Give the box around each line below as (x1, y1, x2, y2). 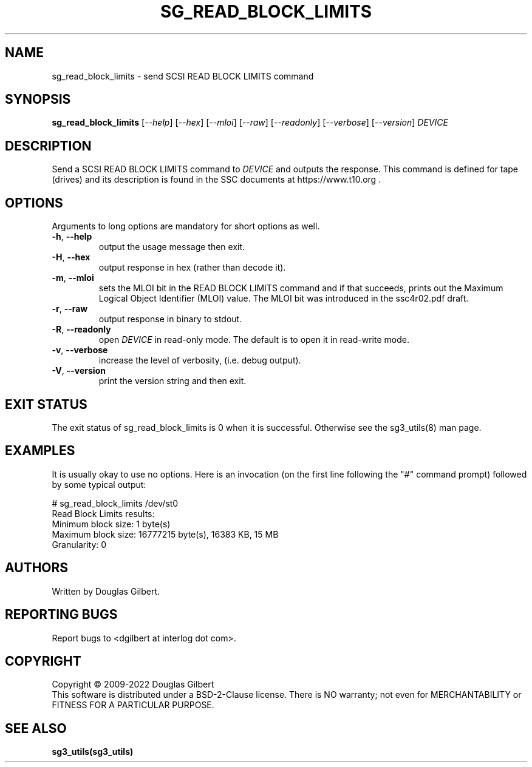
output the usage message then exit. (98, 242, 245, 252)
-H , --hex (52, 252, 90, 263)
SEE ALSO (5, 720, 67, 736)
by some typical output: (52, 479, 146, 490)
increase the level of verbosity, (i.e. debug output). (98, 355, 301, 366)
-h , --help (52, 231, 92, 242)
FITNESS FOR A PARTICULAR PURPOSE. (52, 700, 214, 711)
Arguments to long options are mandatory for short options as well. (52, 221, 320, 232)
